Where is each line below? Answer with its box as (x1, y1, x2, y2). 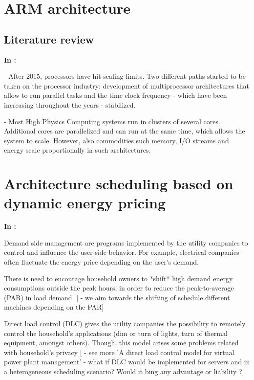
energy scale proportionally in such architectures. (4, 145, 151, 155)
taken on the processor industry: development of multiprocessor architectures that (4, 80, 250, 90)
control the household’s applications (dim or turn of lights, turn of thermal (4, 328, 228, 338)
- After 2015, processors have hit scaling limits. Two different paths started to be (4, 71, 246, 81)
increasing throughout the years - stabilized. (4, 99, 136, 110)
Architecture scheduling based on (4, 174, 233, 194)
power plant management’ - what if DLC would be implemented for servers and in (4, 357, 250, 367)
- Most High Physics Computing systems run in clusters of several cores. (4, 116, 220, 126)
